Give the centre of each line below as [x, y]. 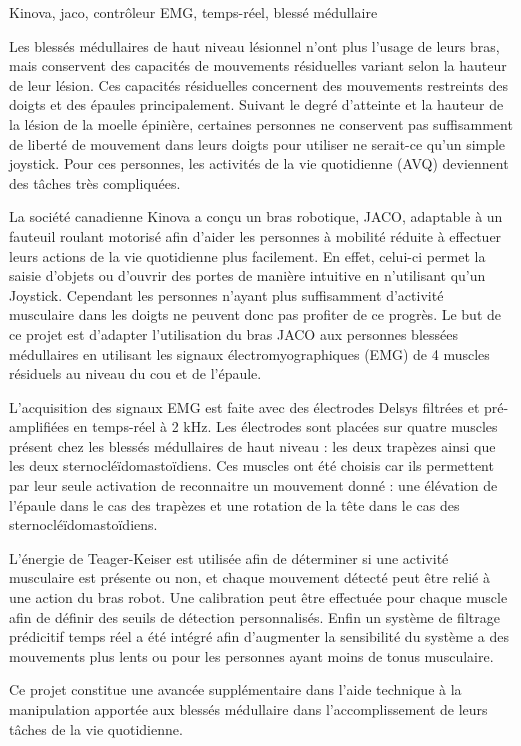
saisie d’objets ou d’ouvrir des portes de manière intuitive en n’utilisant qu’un [247, 275]
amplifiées [39, 426]
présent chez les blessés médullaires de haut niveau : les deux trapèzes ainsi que [252, 445]
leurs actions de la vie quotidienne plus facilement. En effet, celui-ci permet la [247, 255]
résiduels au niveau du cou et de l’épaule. [135, 373]
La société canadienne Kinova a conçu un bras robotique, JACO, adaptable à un [256, 216]
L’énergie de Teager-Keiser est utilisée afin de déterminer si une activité [229, 557]
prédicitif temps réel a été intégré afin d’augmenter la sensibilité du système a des [259, 636]
